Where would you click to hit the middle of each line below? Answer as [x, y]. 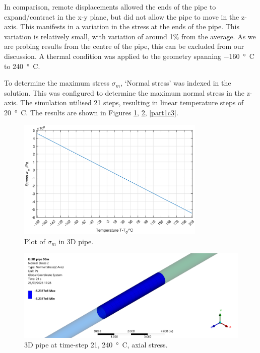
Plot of [35, 241]
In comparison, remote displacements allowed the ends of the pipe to [110, 7]
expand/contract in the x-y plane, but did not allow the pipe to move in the [122, 16]
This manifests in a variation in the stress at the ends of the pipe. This [130, 26]
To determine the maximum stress [57, 83]
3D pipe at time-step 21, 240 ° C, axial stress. [96, 345]
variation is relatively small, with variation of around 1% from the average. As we [130, 36]
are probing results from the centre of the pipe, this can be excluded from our [124, 46]
